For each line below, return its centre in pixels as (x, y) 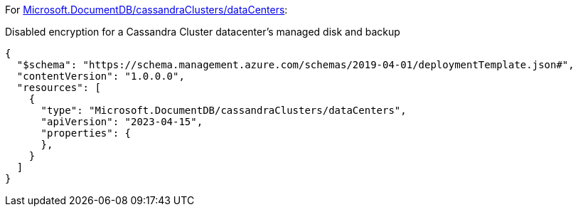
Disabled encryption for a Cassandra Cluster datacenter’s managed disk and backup (203, 32)
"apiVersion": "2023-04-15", (122, 122)
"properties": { (86, 133)
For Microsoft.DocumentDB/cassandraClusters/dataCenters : (146, 10)
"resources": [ (59, 88)
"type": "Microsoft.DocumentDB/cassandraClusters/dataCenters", (224, 110)
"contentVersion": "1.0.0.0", (101, 76)
